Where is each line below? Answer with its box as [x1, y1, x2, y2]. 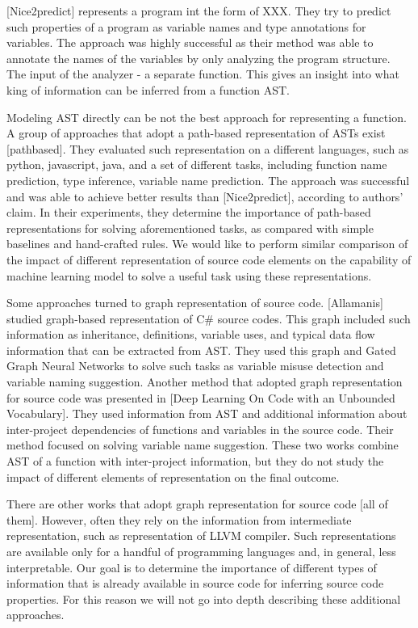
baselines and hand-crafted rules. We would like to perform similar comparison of [6, 235, 408, 252]
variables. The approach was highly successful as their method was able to [6, 34, 374, 51]
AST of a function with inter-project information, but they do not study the [6, 453, 384, 470]
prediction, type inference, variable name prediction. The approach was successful [6, 171, 410, 188]
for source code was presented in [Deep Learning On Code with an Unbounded [6, 389, 395, 406]
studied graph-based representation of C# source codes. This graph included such [6, 310, 411, 327]
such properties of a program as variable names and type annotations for [6, 18, 366, 35]
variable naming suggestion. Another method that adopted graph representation [6, 373, 403, 390]
